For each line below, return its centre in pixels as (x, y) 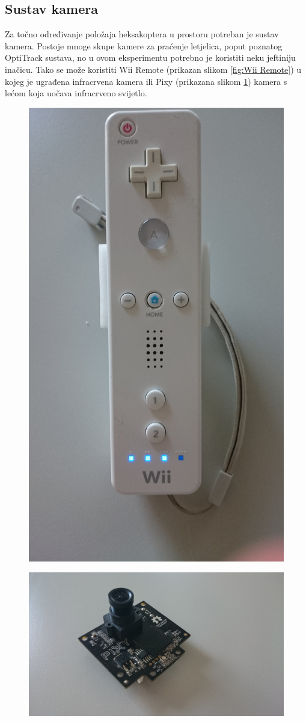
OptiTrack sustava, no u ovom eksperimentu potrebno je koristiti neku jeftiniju (150, 57)
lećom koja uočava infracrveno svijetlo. (76, 93)
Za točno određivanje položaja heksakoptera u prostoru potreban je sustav (142, 34)
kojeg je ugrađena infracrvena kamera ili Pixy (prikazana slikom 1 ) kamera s (146, 81)
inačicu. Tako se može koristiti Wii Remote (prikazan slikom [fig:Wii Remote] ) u (153, 69)
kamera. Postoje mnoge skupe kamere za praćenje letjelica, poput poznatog (144, 45)
